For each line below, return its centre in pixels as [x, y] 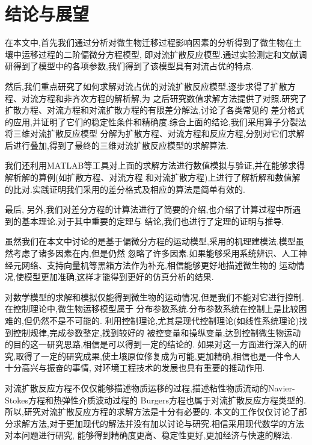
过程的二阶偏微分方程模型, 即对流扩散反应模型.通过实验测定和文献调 [173, 54]
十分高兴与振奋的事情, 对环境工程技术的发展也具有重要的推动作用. [135, 368]
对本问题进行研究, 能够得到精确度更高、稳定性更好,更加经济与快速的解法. [149, 435]
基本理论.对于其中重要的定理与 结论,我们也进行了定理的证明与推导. [153, 221]
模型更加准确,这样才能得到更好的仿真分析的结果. [119, 277]
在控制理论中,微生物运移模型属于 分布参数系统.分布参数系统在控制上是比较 [152, 309]
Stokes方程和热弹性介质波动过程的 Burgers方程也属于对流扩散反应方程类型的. [155, 400]
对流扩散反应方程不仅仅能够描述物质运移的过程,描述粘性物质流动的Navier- [150, 387]
